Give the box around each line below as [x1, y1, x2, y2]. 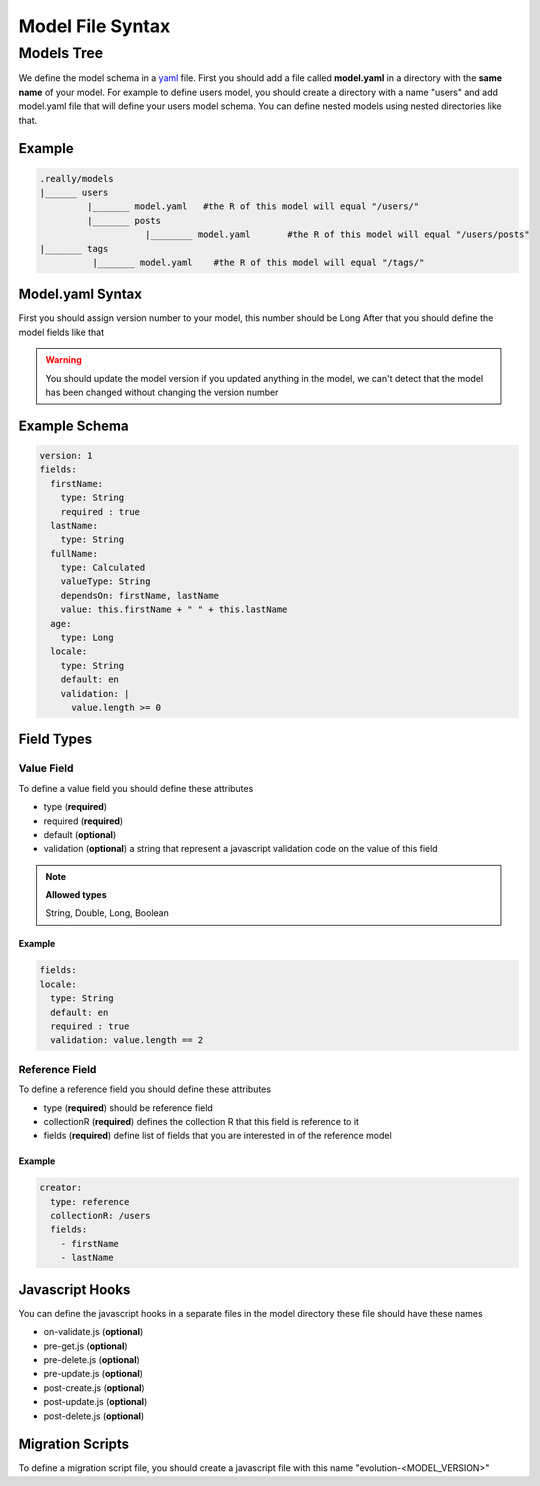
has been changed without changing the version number [45, 386, 279, 398]
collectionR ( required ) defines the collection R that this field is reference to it [43, 1115, 360, 1127]
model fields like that [18, 326, 105, 338]
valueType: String [60, 576, 151, 587]
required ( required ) [43, 815, 124, 827]
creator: [39, 1182, 83, 1194]
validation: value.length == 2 [50, 1035, 204, 1046]
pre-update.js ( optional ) [43, 1368, 144, 1380]
